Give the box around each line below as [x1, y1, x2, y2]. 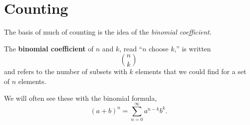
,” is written [174, 43, 211, 53]
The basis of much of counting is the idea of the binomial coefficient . [4, 27, 212, 37]
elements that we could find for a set [135, 66, 247, 77]
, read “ [119, 43, 143, 53]
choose [149, 43, 169, 53]
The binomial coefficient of [4, 43, 94, 53]
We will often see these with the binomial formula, [4, 92, 157, 103]
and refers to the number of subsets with [4, 66, 127, 77]
